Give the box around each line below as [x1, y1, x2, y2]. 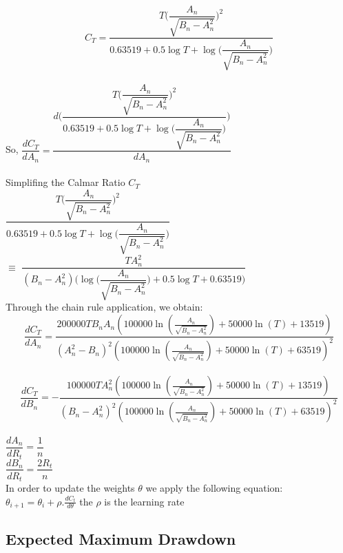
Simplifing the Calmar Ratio [6, 175, 125, 189]
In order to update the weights [6, 481, 135, 495]
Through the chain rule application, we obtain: [6, 300, 203, 314]
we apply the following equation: [145, 481, 283, 495]
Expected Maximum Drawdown [6, 528, 236, 550]
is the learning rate [104, 494, 185, 508]
